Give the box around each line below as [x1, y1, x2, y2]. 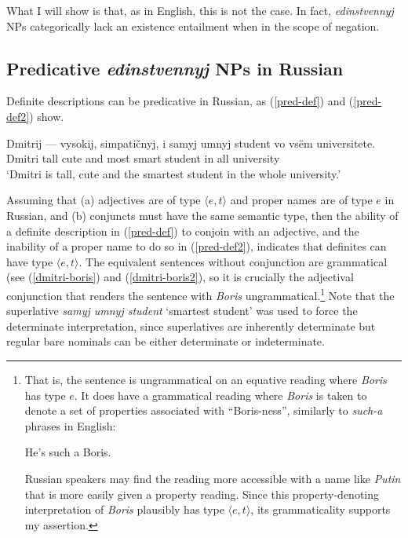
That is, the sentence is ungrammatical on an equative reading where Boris [24, 371, 387, 387]
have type [6, 253, 53, 269]
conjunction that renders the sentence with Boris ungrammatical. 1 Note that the [6, 284, 395, 303]
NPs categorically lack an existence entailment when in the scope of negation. [6, 17, 380, 34]
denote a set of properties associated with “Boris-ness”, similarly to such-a [24, 402, 383, 419]
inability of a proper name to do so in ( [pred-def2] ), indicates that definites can [6, 238, 387, 254]
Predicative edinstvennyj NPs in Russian [6, 56, 344, 80]
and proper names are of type [230, 192, 373, 208]
